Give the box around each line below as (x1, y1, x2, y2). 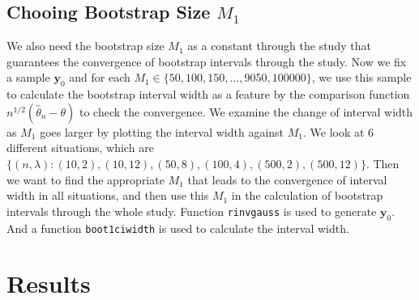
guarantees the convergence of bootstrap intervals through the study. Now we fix (6, 53, 407, 70)
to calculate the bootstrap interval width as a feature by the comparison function (6, 86, 410, 103)
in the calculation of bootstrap (231, 187, 383, 204)
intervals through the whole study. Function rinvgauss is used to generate (6, 202, 377, 219)
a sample (6, 69, 50, 86)
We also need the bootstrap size (6, 37, 165, 54)
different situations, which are (6, 139, 154, 156)
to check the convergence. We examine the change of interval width (79, 103, 413, 120)
